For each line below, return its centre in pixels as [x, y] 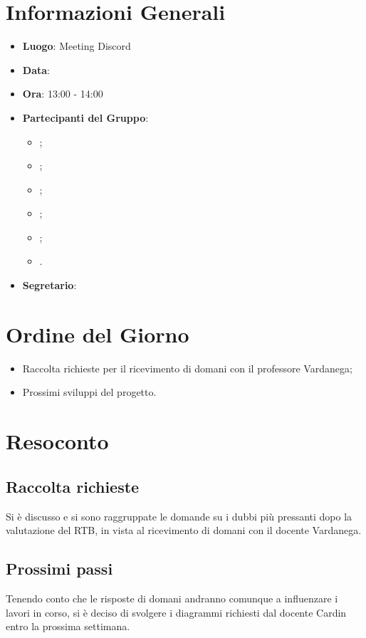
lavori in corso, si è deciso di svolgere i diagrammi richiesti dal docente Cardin [176, 612]
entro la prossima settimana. [68, 626]
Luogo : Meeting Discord [77, 46]
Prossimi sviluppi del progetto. [89, 392]
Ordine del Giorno [98, 334]
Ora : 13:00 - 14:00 [63, 94]
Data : [36, 69]
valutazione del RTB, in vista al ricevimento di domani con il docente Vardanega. [184, 530]
